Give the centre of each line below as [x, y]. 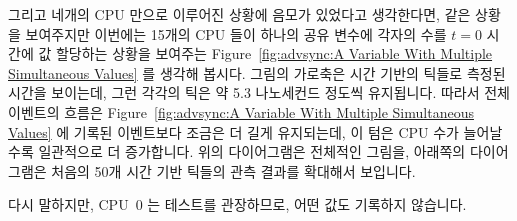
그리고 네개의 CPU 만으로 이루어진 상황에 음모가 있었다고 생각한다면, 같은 [239, 14]
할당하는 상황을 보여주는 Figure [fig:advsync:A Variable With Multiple [274, 53]
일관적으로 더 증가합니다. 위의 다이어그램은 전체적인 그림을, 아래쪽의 [252, 151]
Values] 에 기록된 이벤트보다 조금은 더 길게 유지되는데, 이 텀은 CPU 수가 [233, 131]
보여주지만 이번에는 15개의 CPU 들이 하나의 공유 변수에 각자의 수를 [236, 33]
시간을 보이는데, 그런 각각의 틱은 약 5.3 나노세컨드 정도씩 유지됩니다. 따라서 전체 [259, 92]
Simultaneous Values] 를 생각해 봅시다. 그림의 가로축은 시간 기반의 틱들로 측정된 [257, 72]
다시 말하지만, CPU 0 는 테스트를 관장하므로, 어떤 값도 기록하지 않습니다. [237, 204]
